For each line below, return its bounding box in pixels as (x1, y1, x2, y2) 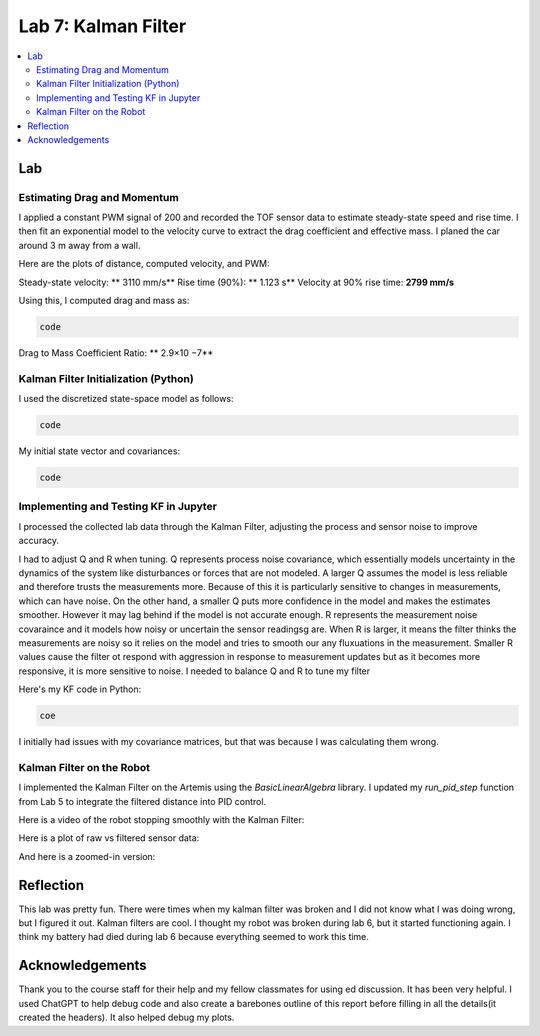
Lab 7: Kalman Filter (18, 15, 187, 37)
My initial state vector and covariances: (18, 445, 180, 457)
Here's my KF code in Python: (18, 683, 142, 695)
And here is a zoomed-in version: (18, 850, 156, 862)
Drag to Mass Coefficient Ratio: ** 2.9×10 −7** (18, 346, 214, 359)
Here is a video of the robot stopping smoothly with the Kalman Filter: (18, 813, 305, 825)
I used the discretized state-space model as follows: (18, 393, 234, 405)
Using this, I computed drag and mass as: (18, 295, 190, 306)
